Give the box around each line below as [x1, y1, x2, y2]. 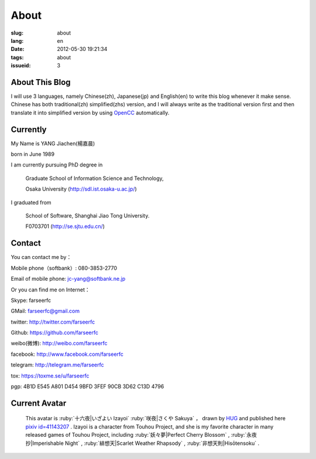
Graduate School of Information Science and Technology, [25, 175, 164, 182]
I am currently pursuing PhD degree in [11, 161, 103, 168]
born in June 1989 [11, 151, 55, 158]
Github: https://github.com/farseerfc [11, 329, 99, 336]
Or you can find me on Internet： [11, 286, 90, 293]
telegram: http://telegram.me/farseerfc [11, 361, 104, 369]
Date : [11, 46, 25, 53]
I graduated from [11, 199, 52, 206]
